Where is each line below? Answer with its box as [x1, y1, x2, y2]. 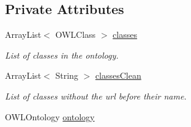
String [55, 69, 78, 82]
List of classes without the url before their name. [5, 89, 187, 102]
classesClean [95, 69, 141, 82]
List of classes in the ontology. [5, 48, 119, 61]
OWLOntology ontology [5, 110, 95, 123]
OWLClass [55, 28, 96, 41]
